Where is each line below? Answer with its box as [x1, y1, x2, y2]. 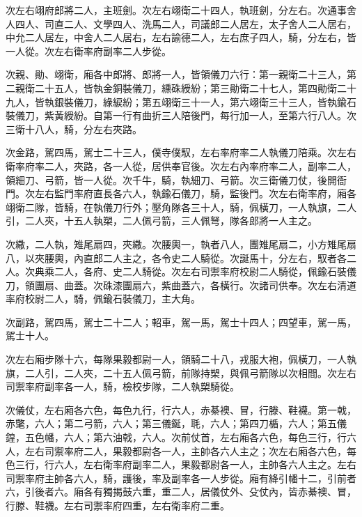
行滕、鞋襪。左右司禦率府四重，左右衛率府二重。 [6, 498, 230, 512]
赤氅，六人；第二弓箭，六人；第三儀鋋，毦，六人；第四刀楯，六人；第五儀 [6, 416, 347, 431]
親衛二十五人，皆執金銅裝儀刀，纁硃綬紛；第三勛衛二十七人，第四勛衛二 [15, 80, 347, 95]
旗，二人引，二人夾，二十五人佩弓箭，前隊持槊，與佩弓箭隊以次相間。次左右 [6, 365, 356, 380]
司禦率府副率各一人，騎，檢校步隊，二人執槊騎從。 [6, 379, 239, 394]
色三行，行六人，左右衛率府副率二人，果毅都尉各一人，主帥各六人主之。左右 [6, 457, 356, 472]
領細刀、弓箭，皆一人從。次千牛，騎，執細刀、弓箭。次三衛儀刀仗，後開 [6, 172, 337, 187]
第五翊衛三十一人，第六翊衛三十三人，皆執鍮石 [141, 94, 356, 109]
